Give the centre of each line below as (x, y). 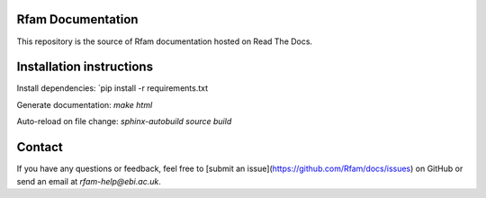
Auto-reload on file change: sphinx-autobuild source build (124, 121)
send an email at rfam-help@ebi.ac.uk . (89, 181)
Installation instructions (85, 67)
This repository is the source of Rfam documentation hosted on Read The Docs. (165, 41)
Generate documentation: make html (85, 104)
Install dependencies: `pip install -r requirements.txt (112, 88)
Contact (40, 147)
